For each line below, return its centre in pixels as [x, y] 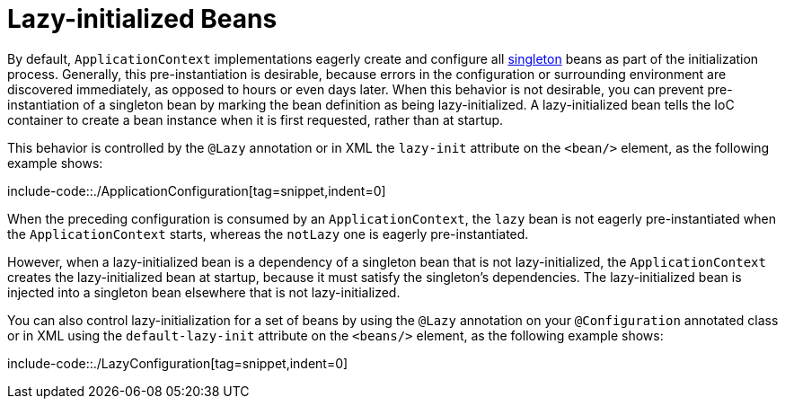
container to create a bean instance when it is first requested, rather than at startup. [256, 119]
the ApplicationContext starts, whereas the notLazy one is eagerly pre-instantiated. [268, 234]
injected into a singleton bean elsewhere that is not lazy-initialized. [204, 292]
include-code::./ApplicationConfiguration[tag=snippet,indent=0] [197, 190]
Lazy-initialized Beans [142, 19]
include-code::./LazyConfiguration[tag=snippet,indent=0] [178, 363]
